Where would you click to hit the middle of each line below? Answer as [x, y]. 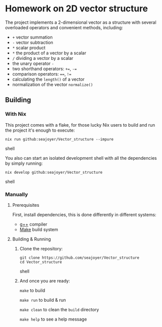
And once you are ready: [45, 280]
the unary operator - [33, 63]
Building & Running [31, 239]
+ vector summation [32, 37]
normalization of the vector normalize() [53, 84]
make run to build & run [43, 300]
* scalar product [29, 47]
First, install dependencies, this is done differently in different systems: [84, 214]
